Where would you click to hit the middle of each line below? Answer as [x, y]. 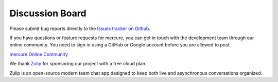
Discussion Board [48, 13]
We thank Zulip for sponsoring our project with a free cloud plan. [78, 64]
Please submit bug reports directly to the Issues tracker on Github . [80, 29]
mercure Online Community [39, 54]
